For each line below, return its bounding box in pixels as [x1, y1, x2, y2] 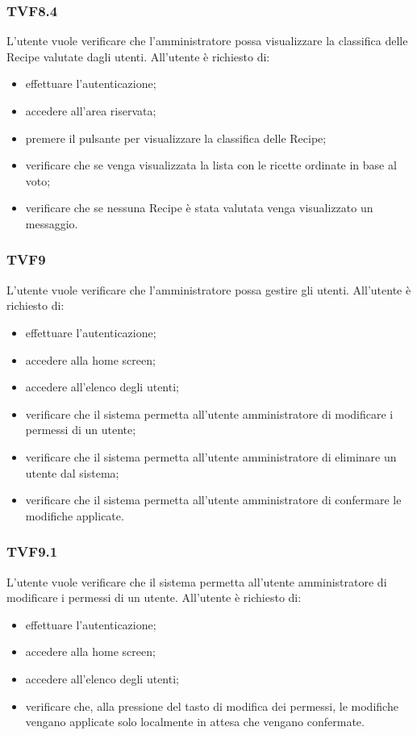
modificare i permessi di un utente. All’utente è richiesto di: [6, 589, 302, 606]
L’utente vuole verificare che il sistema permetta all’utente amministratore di [6, 573, 387, 590]
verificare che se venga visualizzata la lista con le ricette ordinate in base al [25, 157, 397, 173]
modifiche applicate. [25, 507, 124, 524]
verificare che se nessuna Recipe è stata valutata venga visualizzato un [25, 199, 373, 216]
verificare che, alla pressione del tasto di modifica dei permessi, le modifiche [25, 697, 398, 714]
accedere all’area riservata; [25, 102, 156, 119]
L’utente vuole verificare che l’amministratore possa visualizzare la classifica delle [6, 32, 408, 49]
